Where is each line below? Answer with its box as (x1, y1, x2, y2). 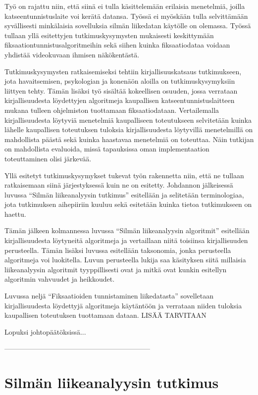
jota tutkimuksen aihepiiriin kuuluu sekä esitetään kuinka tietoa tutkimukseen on (4, 199, 252, 209)
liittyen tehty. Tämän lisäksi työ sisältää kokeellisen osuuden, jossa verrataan (4, 85, 238, 96)
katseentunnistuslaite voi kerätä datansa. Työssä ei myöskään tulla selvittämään (4, 10, 248, 21)
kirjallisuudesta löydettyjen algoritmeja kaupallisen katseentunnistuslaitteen (4, 95, 235, 105)
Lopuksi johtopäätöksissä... (4, 326, 86, 337)
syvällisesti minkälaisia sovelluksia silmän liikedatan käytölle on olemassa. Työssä (4, 20, 251, 31)
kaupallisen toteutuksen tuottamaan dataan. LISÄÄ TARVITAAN (4, 310, 206, 320)
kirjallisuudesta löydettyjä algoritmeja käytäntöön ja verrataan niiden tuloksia (4, 300, 242, 310)
